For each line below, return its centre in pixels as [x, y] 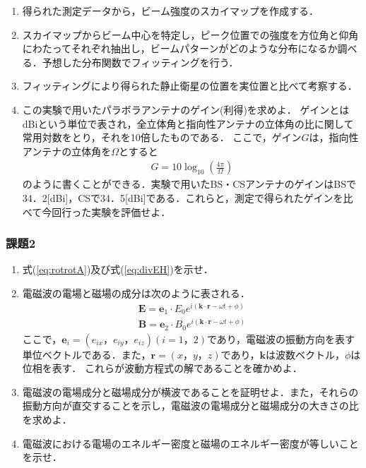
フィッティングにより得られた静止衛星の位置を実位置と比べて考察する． [190, 86]
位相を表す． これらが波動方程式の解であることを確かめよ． [162, 368]
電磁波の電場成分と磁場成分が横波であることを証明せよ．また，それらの [190, 391]
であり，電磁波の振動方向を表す [281, 338]
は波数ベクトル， [305, 354]
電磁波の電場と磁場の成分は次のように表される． [136, 293]
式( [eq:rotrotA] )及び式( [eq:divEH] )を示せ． [118, 269]
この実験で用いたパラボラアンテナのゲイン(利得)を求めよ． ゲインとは [186, 109]
